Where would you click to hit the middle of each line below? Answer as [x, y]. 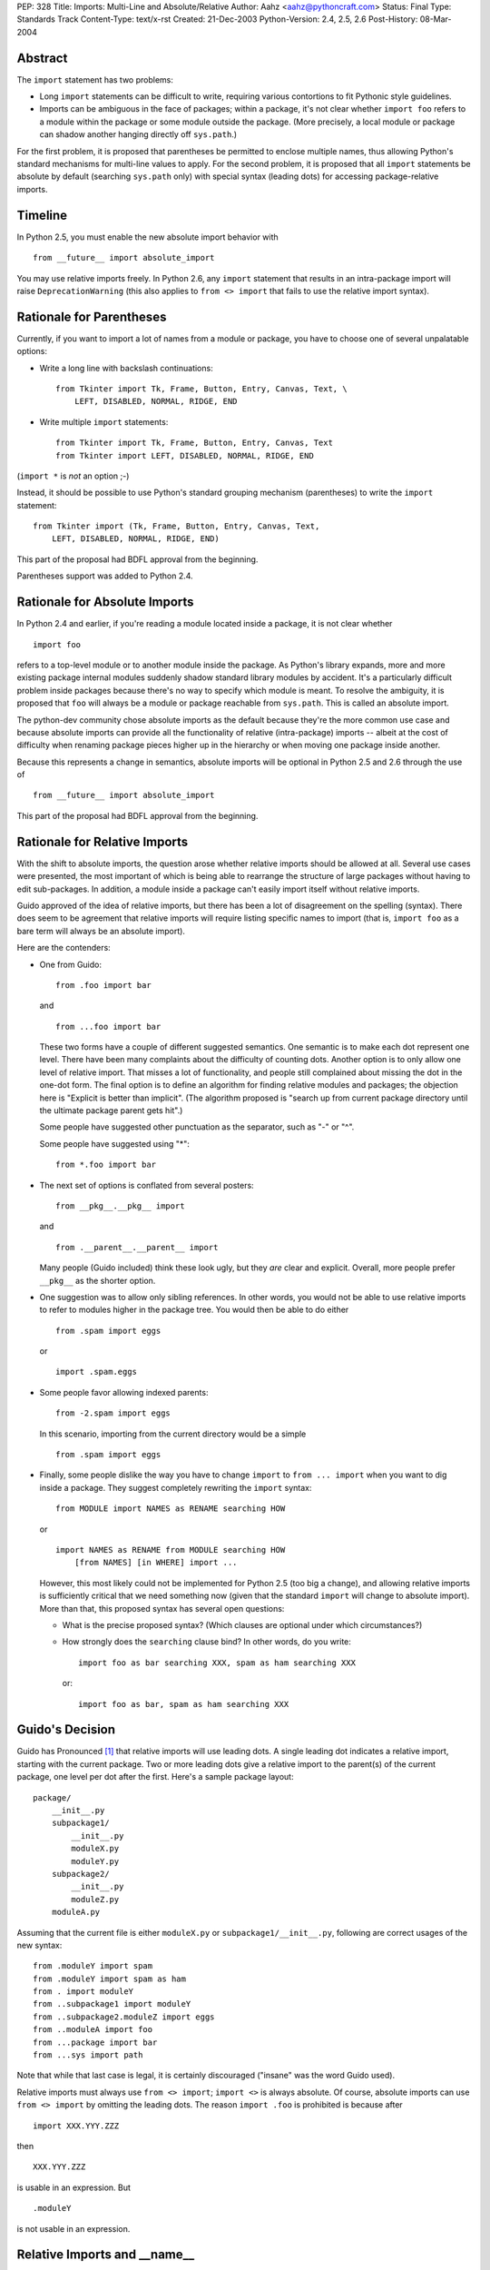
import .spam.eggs [97, 1372]
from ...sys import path [88, 2055]
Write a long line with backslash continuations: [126, 368]
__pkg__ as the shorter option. [98, 1280]
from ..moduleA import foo [93, 2030]
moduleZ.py [95, 1899]
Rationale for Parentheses [92, 316]
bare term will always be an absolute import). [101, 931]
